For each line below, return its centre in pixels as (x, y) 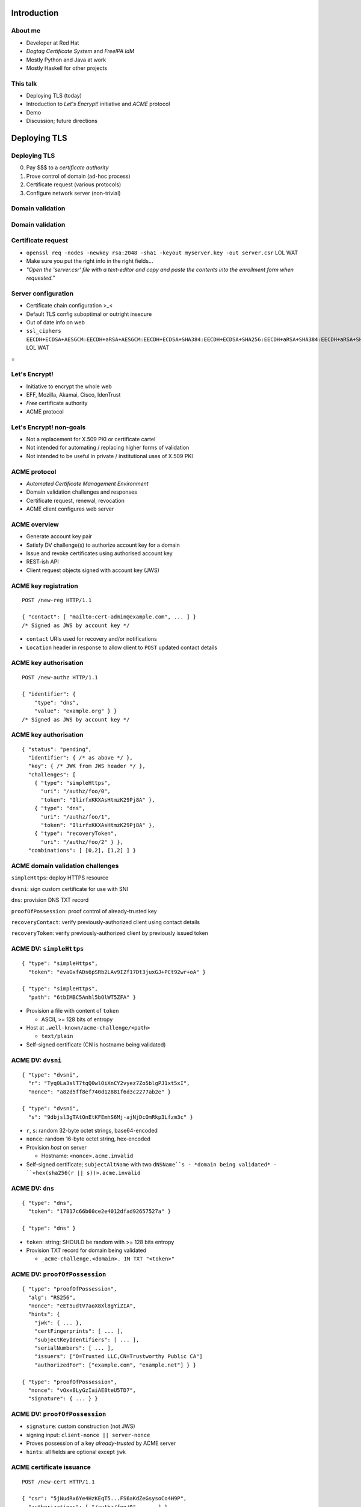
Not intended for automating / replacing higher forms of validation (108, 448)
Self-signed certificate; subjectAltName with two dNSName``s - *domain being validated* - (151, 1164)
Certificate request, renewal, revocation (75, 500)
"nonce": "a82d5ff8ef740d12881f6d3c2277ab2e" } (100, 1092)
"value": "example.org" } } (76, 711)
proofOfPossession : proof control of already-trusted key (84, 911)
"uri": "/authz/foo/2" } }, (82, 842)
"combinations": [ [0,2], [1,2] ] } (82, 851)
